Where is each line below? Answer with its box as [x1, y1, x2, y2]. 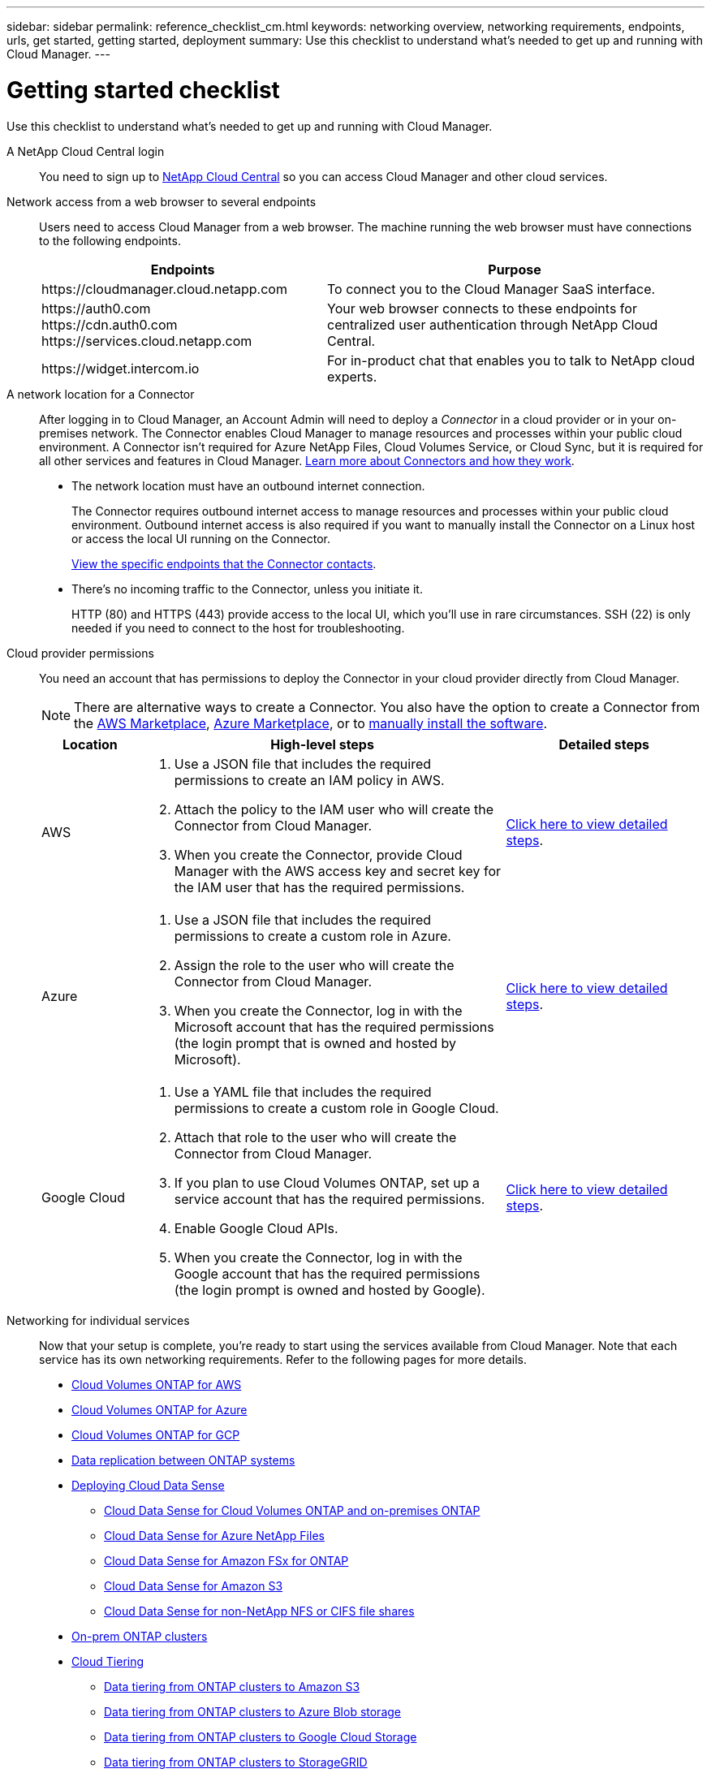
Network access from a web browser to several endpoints [6, 194, 317, 209]
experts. [327, 368, 377, 385]
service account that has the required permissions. [174, 1190, 485, 1207]
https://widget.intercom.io [41, 360, 200, 377]
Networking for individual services [6, 1313, 190, 1327]
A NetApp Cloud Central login [6, 144, 165, 158]
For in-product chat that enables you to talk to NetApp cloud [327, 352, 696, 369]
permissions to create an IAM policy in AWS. [174, 771, 445, 788]
